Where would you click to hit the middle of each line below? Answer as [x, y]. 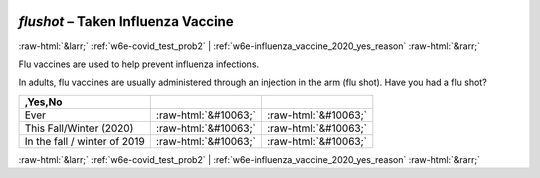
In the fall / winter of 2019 [84, 141]
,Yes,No [43, 102]
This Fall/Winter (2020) [79, 128]
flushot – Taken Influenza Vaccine [126, 21]
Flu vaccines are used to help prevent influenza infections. [139, 64]
